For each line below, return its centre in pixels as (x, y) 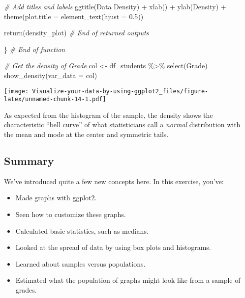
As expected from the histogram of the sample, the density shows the (108, 115)
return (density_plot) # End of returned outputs (77, 33)
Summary (29, 161)
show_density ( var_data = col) (51, 75)
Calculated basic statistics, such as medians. (82, 230)
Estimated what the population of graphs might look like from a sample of (128, 280)
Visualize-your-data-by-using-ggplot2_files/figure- (120, 91)
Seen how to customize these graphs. (71, 214)
